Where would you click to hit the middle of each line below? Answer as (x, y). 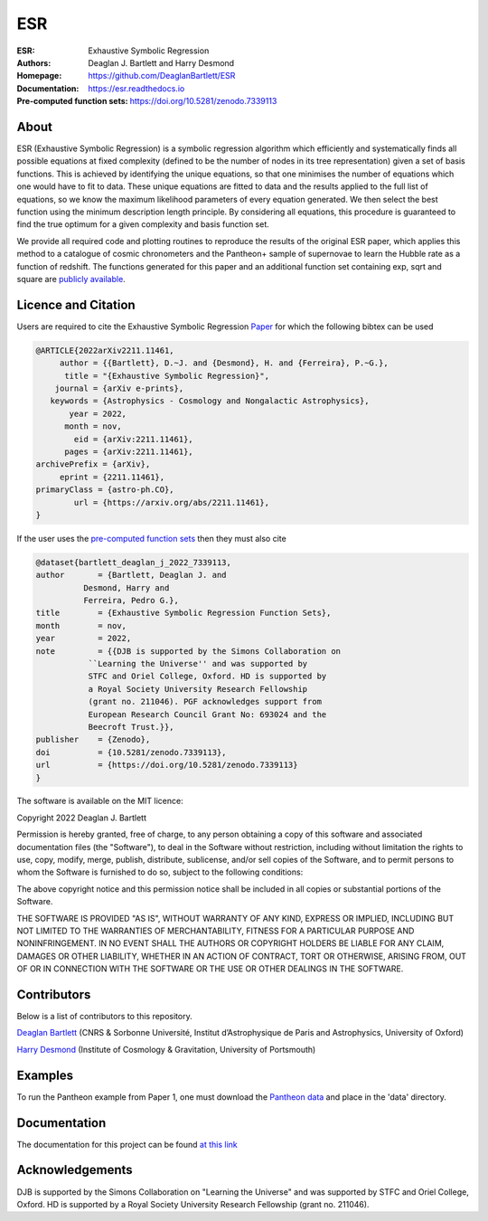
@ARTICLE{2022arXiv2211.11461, (105, 350)
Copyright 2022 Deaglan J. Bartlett (81, 818)
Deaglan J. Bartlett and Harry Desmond (161, 62)
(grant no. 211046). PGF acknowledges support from (205, 702)
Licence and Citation (76, 304)
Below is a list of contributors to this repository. (105, 1017)
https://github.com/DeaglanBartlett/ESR (162, 76)
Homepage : (39, 76)
